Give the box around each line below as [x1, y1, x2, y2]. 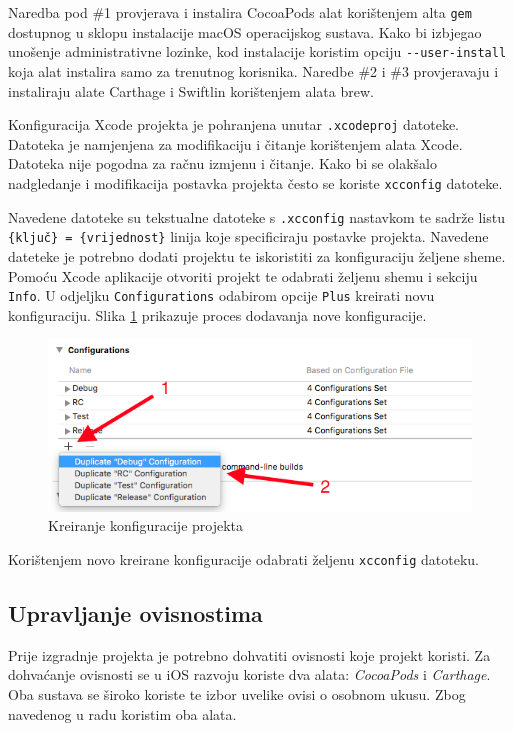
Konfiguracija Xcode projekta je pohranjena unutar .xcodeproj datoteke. [8, 114, 459, 135]
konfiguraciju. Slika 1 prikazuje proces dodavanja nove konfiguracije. [8, 304, 427, 325]
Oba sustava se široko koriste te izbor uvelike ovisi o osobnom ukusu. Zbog [8, 683, 466, 704]
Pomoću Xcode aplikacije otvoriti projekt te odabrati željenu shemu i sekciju [8, 265, 478, 286]
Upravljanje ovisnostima [8, 597, 263, 628]
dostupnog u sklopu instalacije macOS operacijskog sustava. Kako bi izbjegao [8, 21, 482, 42]
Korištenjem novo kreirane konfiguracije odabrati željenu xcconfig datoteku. [8, 548, 479, 569]
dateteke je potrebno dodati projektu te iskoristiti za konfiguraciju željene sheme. [8, 245, 506, 266]
